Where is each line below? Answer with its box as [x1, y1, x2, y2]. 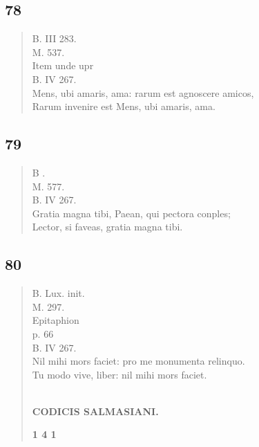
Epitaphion [32, 313, 79, 327]
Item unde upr [32, 58, 94, 73]
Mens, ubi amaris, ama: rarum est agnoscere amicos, [32, 85, 254, 100]
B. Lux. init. [32, 286, 85, 300]
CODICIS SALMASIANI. [32, 403, 159, 418]
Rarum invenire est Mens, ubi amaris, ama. [32, 99, 215, 113]
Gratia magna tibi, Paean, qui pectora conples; [32, 206, 231, 220]
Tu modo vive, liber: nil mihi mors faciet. [32, 367, 207, 381]
